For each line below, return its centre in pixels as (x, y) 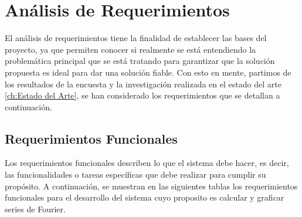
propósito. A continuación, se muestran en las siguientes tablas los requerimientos (151, 186)
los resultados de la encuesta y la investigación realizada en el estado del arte (143, 84)
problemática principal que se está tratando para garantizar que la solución (140, 61)
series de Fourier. (35, 208)
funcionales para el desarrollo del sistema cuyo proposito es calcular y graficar (145, 197)
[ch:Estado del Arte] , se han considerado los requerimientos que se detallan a (142, 95)
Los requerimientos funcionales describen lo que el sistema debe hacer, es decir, (147, 163)
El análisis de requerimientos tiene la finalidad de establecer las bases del (136, 38)
